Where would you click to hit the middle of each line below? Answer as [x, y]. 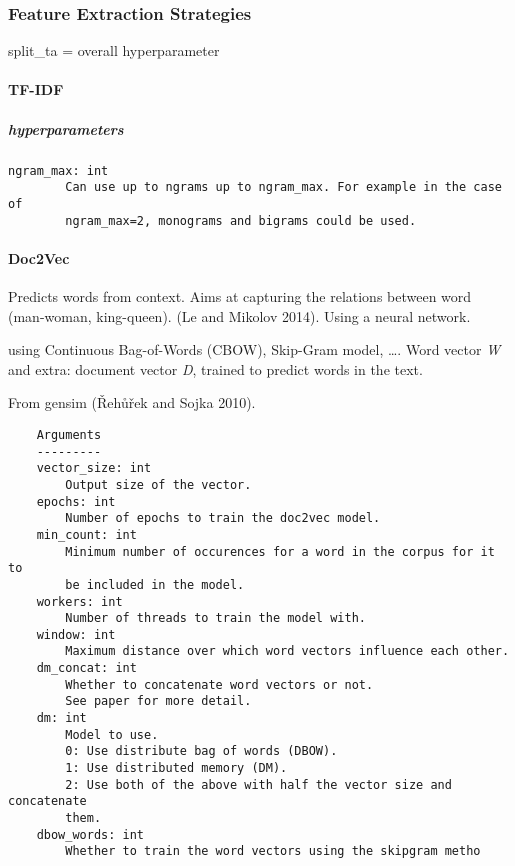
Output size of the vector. [158, 484]
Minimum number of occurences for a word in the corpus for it [280, 551]
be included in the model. [155, 584]
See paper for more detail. [158, 701]
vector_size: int [94, 468]
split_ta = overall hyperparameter [114, 50]
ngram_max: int [58, 170]
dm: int [61, 718]
